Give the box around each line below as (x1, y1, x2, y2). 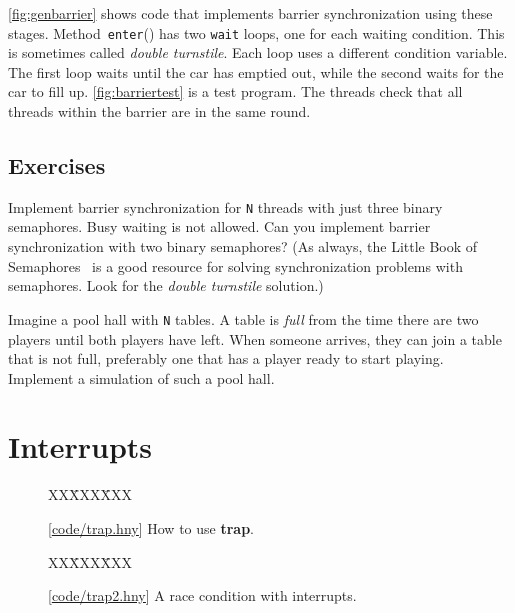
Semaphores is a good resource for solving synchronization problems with (8, 255, 463, 276)
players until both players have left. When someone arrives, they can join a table (8, 328, 502, 349)
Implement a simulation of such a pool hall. (8, 367, 275, 388)
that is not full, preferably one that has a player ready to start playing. (8, 348, 444, 369)
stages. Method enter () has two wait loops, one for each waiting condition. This (8, 22, 505, 43)
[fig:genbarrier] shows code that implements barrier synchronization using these (8, 3, 493, 23)
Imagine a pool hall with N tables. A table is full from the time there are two (8, 308, 479, 329)
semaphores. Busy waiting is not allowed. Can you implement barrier (8, 216, 431, 237)
